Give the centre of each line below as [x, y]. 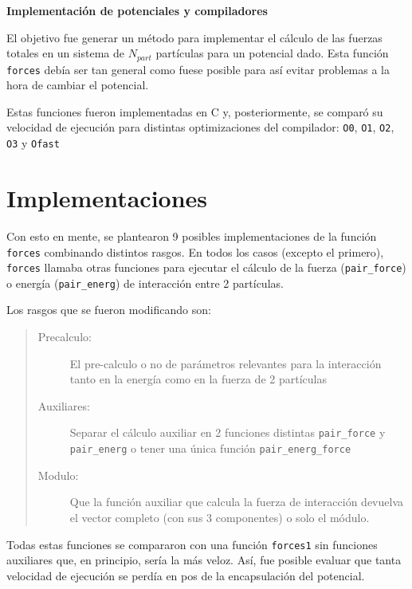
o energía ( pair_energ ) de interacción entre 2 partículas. [145, 283]
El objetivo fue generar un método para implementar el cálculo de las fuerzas [194, 37]
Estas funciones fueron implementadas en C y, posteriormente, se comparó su [195, 111]
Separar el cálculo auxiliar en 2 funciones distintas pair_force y [228, 432]
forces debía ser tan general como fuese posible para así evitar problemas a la [198, 69]
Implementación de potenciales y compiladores [137, 10]
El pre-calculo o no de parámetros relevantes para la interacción [226, 363]
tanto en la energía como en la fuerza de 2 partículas [198, 379]
